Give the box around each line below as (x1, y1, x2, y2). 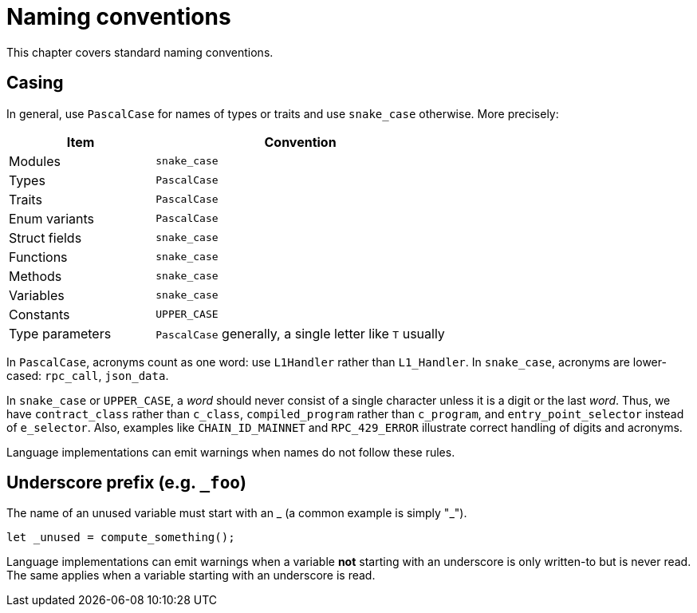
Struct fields (9, 229, 82, 246)
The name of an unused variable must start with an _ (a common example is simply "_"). (6, 506, 467, 520)
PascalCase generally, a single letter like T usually (156, 325, 445, 342)
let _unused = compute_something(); (6, 531, 235, 544)
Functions (9, 248, 68, 265)
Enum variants (9, 210, 94, 227)
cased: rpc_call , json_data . (6, 368, 169, 382)
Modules (9, 152, 61, 169)
